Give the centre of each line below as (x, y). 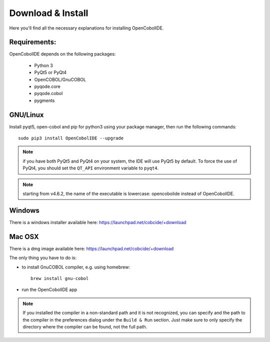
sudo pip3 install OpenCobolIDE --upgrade (71, 138)
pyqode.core (47, 86)
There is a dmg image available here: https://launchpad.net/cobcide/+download (91, 248)
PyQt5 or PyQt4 (50, 72)
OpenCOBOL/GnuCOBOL (60, 79)
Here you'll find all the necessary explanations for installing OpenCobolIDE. (86, 28)
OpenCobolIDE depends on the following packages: (62, 54)
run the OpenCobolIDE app (49, 289)
